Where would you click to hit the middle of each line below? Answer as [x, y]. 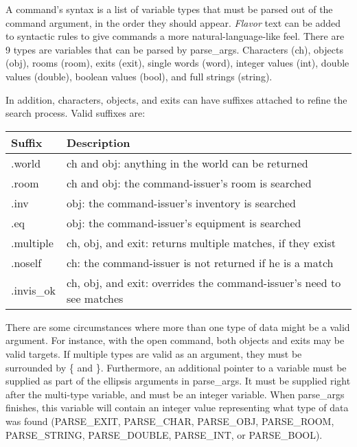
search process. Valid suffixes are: [76, 113]
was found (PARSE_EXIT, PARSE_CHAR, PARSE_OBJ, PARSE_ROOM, [170, 421]
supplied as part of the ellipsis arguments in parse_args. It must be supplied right [178, 381]
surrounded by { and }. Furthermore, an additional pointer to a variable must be [176, 367]
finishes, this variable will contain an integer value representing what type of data [177, 408]
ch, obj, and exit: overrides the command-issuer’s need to [204, 282]
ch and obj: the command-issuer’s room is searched [189, 183]
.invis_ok [33, 290]
